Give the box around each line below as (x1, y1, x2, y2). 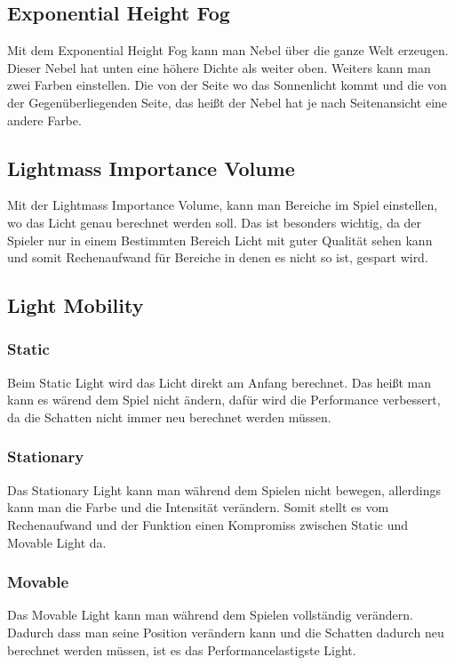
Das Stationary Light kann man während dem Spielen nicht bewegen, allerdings (7, 480, 441, 499)
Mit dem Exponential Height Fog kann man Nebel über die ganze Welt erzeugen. (7, 41, 449, 60)
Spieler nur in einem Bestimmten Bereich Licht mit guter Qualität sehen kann (7, 230, 433, 249)
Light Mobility (7, 292, 144, 319)
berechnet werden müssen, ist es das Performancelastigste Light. (7, 640, 356, 659)
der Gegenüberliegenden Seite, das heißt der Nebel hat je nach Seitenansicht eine (7, 92, 448, 111)
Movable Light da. (7, 533, 107, 551)
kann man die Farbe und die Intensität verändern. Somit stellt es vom (7, 498, 389, 517)
